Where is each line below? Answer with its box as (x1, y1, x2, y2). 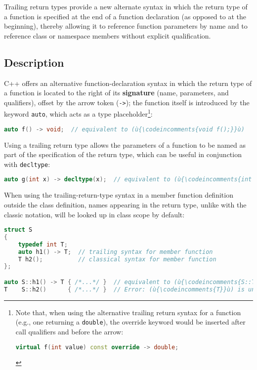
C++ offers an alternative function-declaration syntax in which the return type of (4, 78, 252, 88)
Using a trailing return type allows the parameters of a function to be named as (4, 139, 246, 150)
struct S (4, 226, 33, 234)
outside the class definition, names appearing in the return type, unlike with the (4, 199, 247, 209)
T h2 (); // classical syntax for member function (18, 255, 216, 263)
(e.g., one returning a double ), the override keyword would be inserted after (15, 317, 246, 327)
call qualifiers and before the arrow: (15, 327, 124, 337)
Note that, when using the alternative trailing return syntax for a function (15, 307, 241, 317)
